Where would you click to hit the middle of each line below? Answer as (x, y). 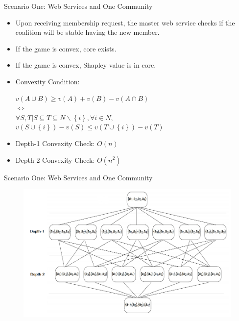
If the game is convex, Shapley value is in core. (86, 65)
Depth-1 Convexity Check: (55, 143)
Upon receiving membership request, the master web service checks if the (125, 22)
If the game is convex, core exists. (66, 48)
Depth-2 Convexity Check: (55, 160)
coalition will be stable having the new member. (87, 32)
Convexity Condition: (48, 81)
